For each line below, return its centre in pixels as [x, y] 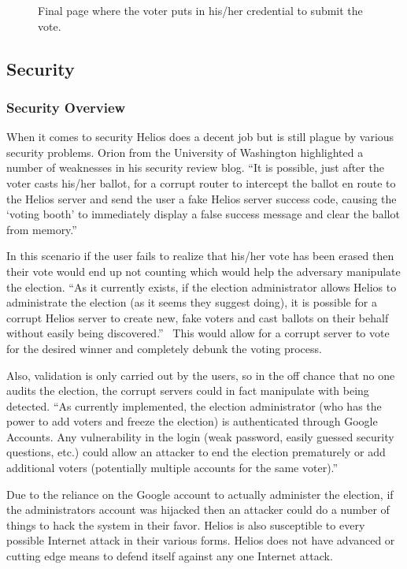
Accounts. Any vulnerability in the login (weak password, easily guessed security [200, 436]
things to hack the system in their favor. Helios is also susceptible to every [186, 524]
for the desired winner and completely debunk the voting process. [164, 348]
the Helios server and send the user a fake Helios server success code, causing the [202, 198]
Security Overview [66, 107]
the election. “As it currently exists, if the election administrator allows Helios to [202, 286]
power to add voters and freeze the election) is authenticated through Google [192, 421]
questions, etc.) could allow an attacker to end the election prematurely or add [196, 452]
